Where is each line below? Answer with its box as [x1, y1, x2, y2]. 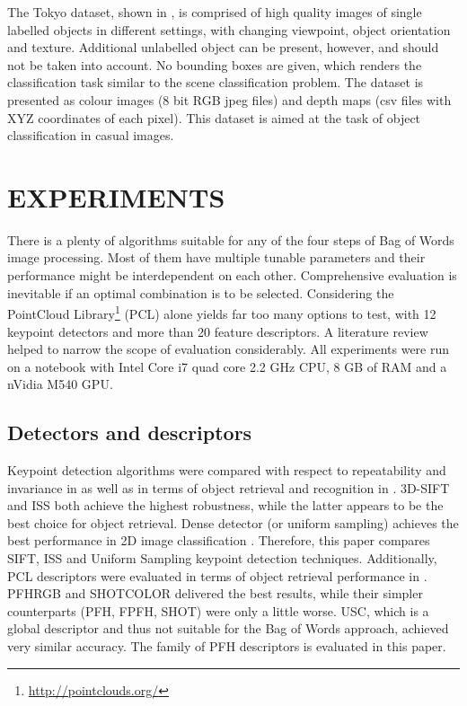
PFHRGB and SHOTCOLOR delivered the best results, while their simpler [7, 584, 423, 603]
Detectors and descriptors [7, 419, 252, 446]
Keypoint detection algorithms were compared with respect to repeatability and [7, 461, 446, 480]
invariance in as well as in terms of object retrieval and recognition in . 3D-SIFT [7, 478, 450, 497]
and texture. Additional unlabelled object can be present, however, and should [7, 38, 439, 57]
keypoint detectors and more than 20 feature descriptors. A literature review [7, 322, 428, 340]
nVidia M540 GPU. [7, 375, 113, 393]
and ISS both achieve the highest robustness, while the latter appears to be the [7, 496, 444, 515]
